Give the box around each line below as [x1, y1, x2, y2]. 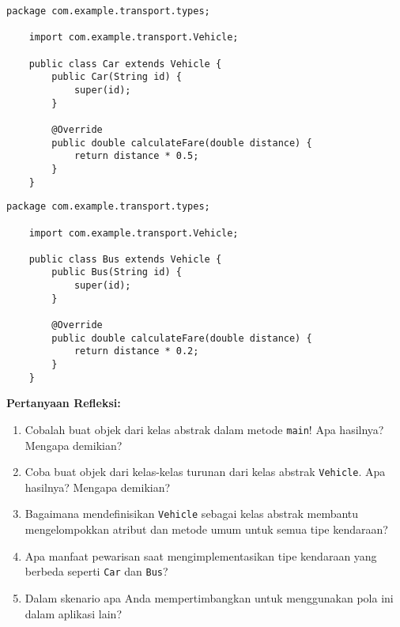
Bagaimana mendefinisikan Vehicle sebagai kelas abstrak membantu [25, 505, 359, 522]
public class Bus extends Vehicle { [28, 253, 222, 265]
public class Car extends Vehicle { [28, 58, 222, 70]
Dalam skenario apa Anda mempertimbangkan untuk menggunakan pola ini [25, 589, 394, 606]
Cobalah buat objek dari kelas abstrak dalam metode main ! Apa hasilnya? [25, 421, 384, 437]
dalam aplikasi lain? [25, 605, 123, 621]
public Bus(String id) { [51, 266, 182, 278]
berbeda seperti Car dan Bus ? [25, 563, 168, 580]
